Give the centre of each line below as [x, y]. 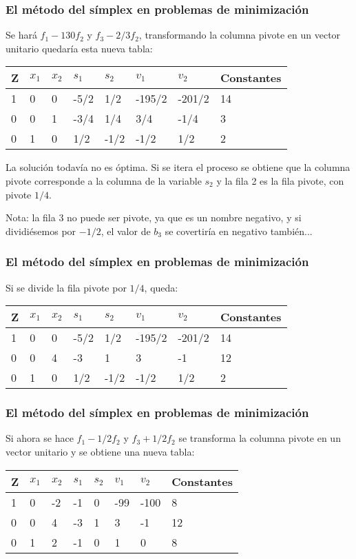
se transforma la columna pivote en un [260, 438]
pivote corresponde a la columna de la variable [104, 181]
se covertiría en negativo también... [239, 231]
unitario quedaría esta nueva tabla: [79, 48]
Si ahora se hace [40, 438]
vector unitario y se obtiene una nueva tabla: [100, 451]
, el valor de [126, 231]
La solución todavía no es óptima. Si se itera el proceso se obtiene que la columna [178, 167]
